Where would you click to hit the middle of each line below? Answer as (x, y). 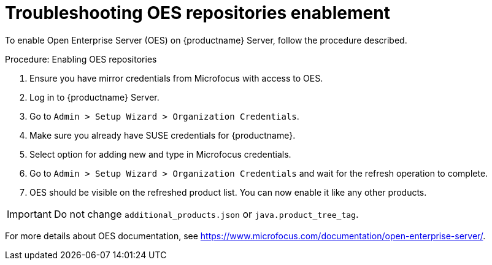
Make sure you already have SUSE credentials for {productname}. (163, 135)
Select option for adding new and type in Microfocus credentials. (160, 154)
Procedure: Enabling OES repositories (81, 59)
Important (29, 214)
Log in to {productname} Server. (94, 97)
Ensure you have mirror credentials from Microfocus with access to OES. (176, 78)
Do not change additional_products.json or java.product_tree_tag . (206, 214)
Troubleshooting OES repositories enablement (198, 13)
